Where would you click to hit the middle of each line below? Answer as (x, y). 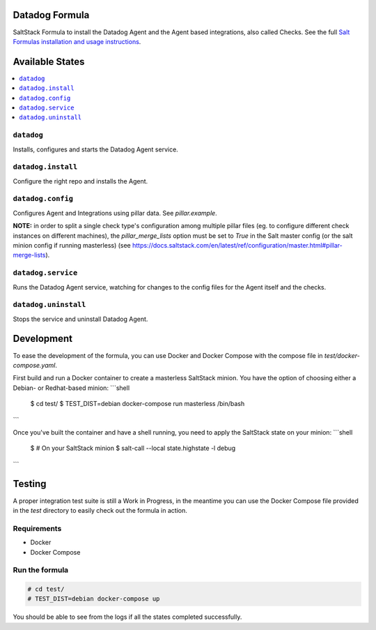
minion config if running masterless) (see (72, 245)
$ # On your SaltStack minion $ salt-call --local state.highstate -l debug (133, 448)
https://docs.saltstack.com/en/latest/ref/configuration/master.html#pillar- (237, 245)
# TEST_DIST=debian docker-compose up (94, 599)
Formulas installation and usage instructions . (77, 41)
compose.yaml (34, 365)
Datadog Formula (51, 15)
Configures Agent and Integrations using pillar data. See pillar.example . (115, 213)
